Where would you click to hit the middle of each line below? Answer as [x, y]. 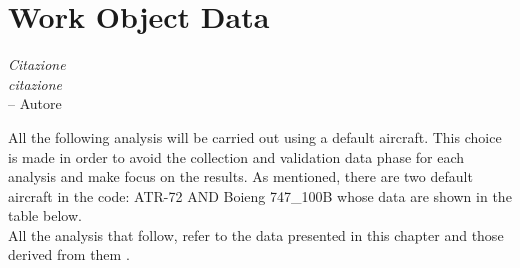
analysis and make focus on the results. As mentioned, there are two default [240, 176]
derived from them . [69, 254]
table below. [45, 215]
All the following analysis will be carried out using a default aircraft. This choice [255, 136]
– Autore [35, 103]
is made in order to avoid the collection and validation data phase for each [236, 156]
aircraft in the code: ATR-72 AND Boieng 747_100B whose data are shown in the [260, 195]
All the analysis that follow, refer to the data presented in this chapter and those [256, 234]
